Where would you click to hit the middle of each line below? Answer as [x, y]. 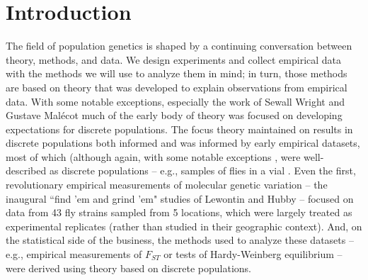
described [26, 170]
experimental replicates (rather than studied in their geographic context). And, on [184, 226]
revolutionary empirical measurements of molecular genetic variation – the [167, 185]
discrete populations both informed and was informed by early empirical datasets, [183, 143]
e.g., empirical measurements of [74, 254]
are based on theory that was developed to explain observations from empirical [177, 87]
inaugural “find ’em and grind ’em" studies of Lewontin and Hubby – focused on [180, 198]
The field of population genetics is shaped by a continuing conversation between [179, 46]
